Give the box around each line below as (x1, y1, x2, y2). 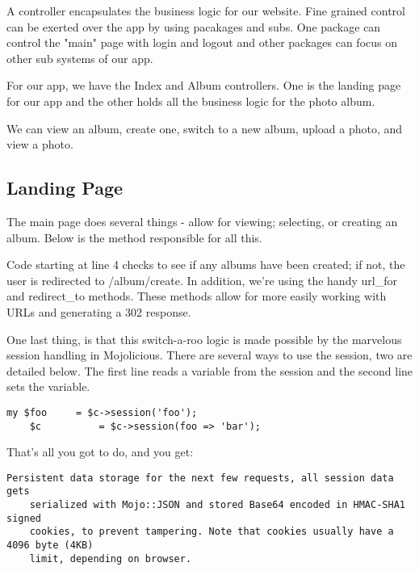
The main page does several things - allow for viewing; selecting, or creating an (6, 212, 398, 229)
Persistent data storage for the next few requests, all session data (6, 472, 394, 484)
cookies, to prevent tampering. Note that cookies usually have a (29, 526, 394, 538)
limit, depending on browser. (29, 552, 192, 565)
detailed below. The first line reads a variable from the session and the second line (6, 362, 413, 379)
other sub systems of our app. (6, 49, 153, 66)
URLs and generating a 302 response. (6, 303, 191, 320)
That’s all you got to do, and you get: (6, 443, 194, 460)
